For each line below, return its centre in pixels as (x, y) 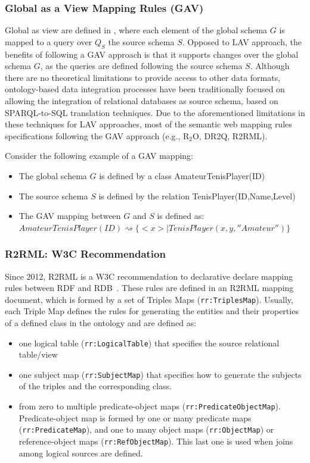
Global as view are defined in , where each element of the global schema (136, 30)
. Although (270, 66)
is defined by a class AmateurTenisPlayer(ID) (182, 175)
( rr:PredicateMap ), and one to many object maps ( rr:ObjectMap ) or (146, 429)
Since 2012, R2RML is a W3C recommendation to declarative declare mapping (149, 276)
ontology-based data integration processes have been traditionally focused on (145, 89)
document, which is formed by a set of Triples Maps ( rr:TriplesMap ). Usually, (149, 299)
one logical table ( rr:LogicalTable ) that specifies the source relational (149, 342)
